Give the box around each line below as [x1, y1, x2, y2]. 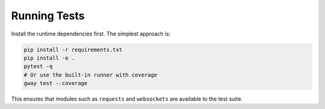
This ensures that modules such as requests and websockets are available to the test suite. [11, 95, 243, 102]
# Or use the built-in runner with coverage [23, 71, 158, 78]
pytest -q [23, 63, 53, 70]
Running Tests [11, 9, 85, 22]
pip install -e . [23, 54, 75, 61]
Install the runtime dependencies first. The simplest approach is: [11, 30, 171, 37]
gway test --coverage [23, 80, 88, 87]
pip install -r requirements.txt [23, 46, 123, 53]
